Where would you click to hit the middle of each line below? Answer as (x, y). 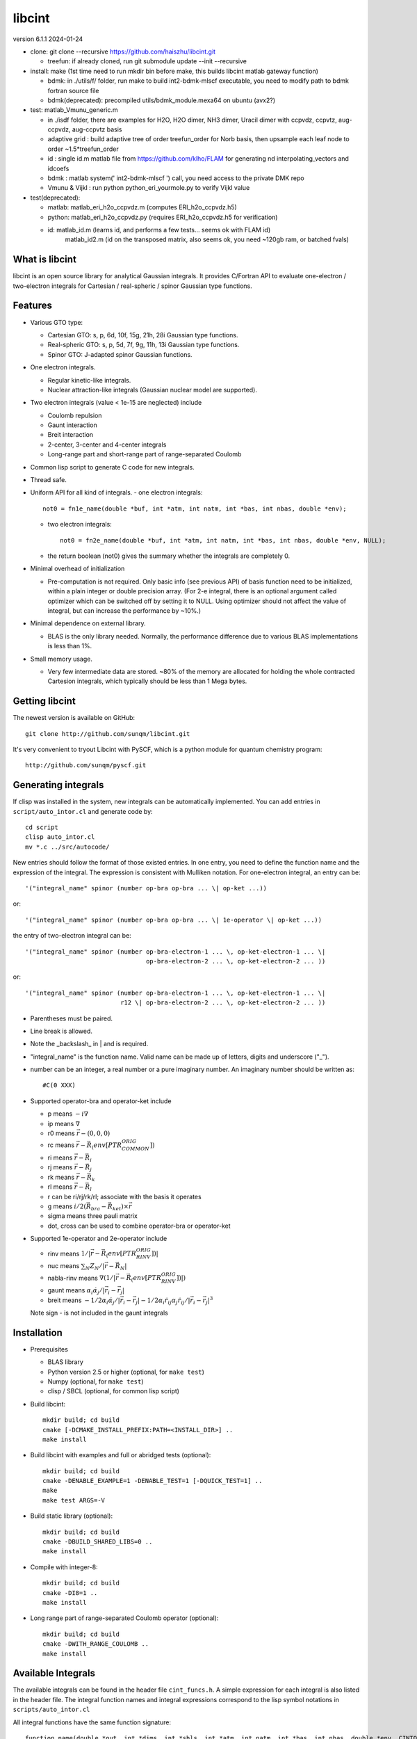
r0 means (62, 1133)
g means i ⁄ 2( (67, 1206)
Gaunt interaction (72, 425)
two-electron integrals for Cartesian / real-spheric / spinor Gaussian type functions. (133, 286)
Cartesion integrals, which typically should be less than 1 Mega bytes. (147, 681)
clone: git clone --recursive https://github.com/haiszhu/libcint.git (123, 51)
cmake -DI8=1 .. (70, 1593)
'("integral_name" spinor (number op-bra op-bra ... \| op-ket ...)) (146, 888)
